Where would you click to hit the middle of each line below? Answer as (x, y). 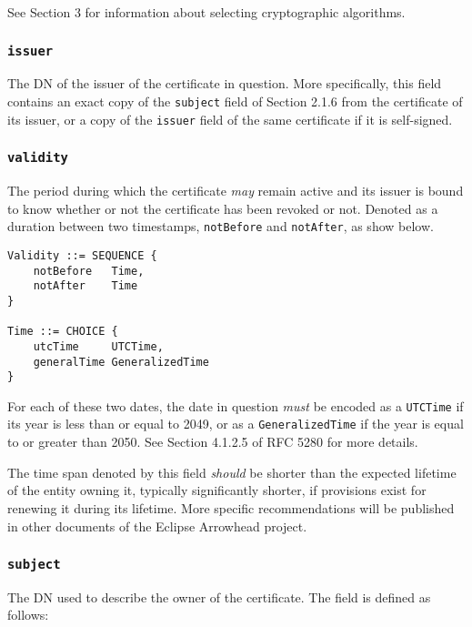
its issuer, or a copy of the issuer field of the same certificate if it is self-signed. (230, 119)
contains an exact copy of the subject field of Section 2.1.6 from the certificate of (235, 101)
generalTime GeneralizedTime (121, 362)
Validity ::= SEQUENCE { (82, 255)
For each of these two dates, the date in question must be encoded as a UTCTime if (236, 405)
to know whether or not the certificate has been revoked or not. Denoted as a (223, 208)
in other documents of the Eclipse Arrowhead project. (157, 526)
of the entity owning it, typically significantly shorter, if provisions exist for (217, 490)
